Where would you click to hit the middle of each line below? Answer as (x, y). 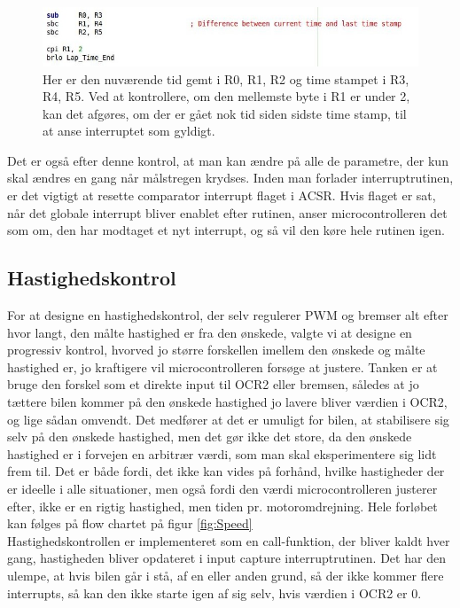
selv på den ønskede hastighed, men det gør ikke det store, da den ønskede (210, 437)
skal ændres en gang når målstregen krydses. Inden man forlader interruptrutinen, (230, 178)
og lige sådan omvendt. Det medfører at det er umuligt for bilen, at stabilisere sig (228, 419)
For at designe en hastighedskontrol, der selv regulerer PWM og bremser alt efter (228, 315)
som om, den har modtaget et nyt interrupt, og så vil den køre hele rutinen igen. (226, 230)
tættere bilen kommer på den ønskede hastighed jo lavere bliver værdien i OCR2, (227, 402)
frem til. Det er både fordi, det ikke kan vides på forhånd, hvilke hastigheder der (226, 471)
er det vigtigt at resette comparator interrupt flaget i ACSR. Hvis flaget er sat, (222, 195)
